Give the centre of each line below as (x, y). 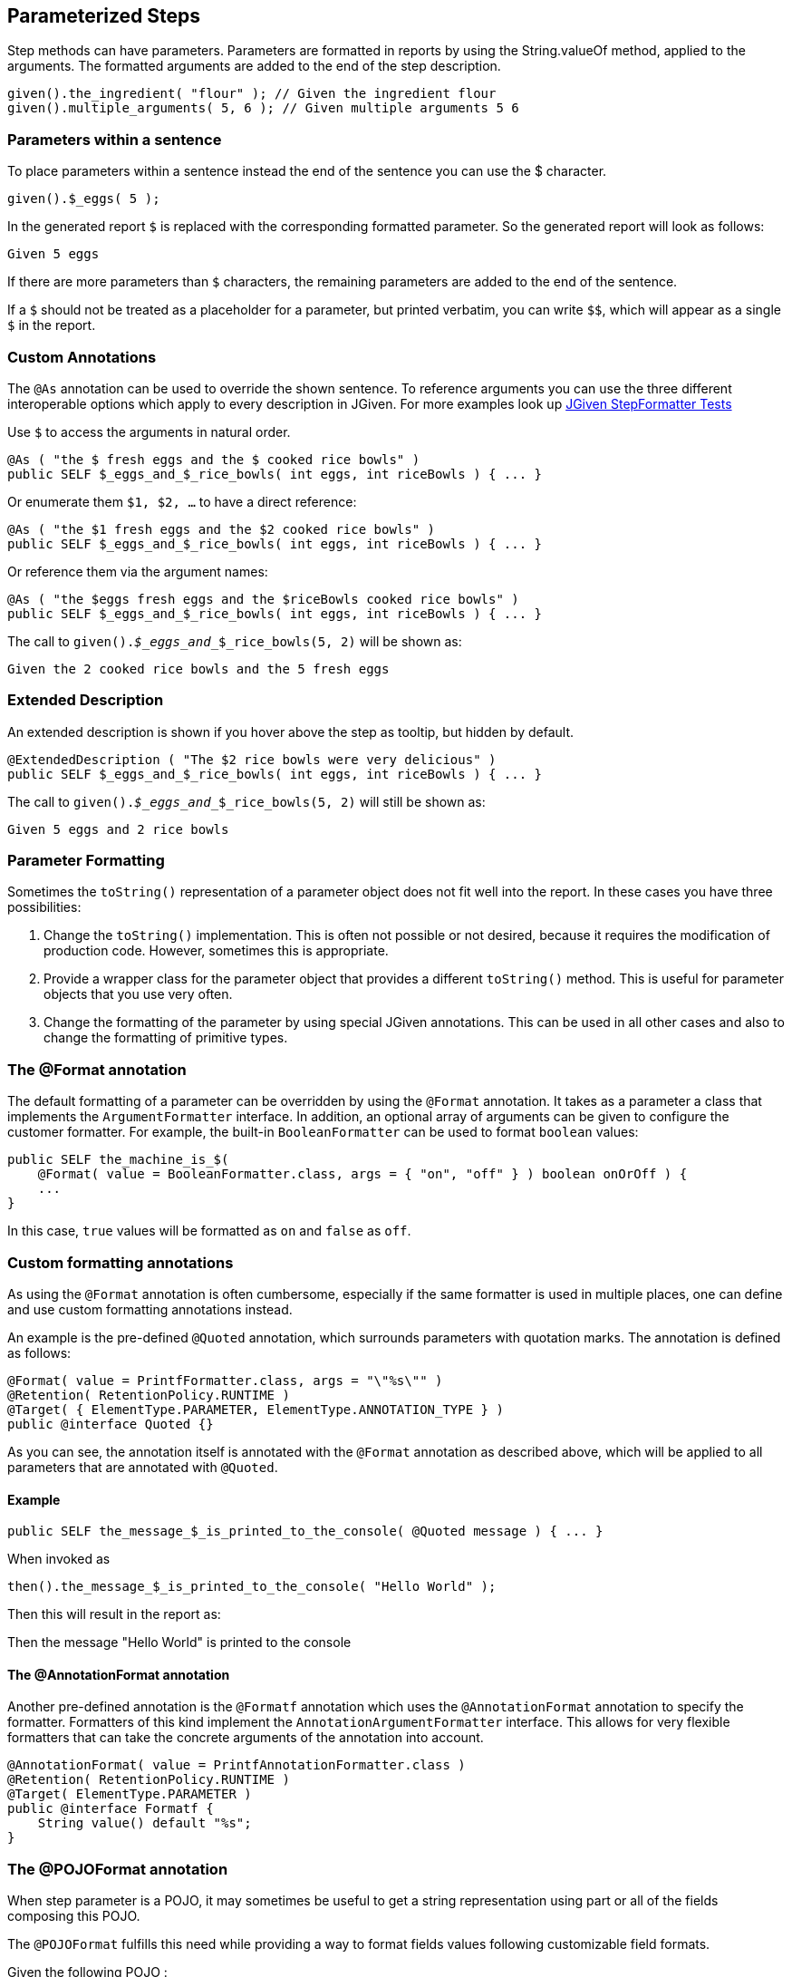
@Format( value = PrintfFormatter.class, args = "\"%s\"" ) (225, 1380)
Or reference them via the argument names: (138, 571)
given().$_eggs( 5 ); (84, 199)
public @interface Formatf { (111, 1809)
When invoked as (59, 1559)
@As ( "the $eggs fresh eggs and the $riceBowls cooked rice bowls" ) (263, 599)
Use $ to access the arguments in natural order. (149, 431)
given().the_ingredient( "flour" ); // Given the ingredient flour (252, 94)
